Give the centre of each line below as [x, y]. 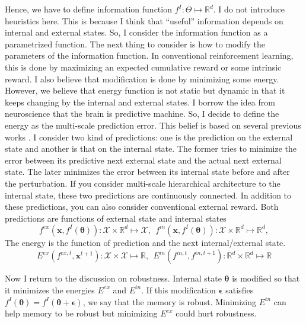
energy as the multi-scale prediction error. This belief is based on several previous [153, 125]
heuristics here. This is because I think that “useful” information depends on [144, 20]
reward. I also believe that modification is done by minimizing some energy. [142, 79]
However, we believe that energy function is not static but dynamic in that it [145, 90]
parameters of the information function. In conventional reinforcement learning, [149, 55]
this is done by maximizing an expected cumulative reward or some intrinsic [143, 67]
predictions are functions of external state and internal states [116, 218]
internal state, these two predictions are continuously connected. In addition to [148, 195]
